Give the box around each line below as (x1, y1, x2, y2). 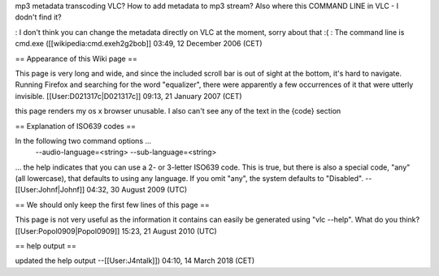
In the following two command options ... (15, 136, 152, 145)
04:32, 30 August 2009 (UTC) (86, 185, 188, 195)
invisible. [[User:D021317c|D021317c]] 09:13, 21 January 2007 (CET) (15, 91, 243, 101)
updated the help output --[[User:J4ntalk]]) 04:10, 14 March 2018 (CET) (15, 256, 255, 265)
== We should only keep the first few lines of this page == (15, 200, 211, 209)
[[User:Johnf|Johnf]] (15, 185, 85, 195)
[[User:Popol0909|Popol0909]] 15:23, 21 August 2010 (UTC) (15, 226, 217, 235)
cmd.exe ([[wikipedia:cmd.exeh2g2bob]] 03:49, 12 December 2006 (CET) (15, 39, 263, 49)
